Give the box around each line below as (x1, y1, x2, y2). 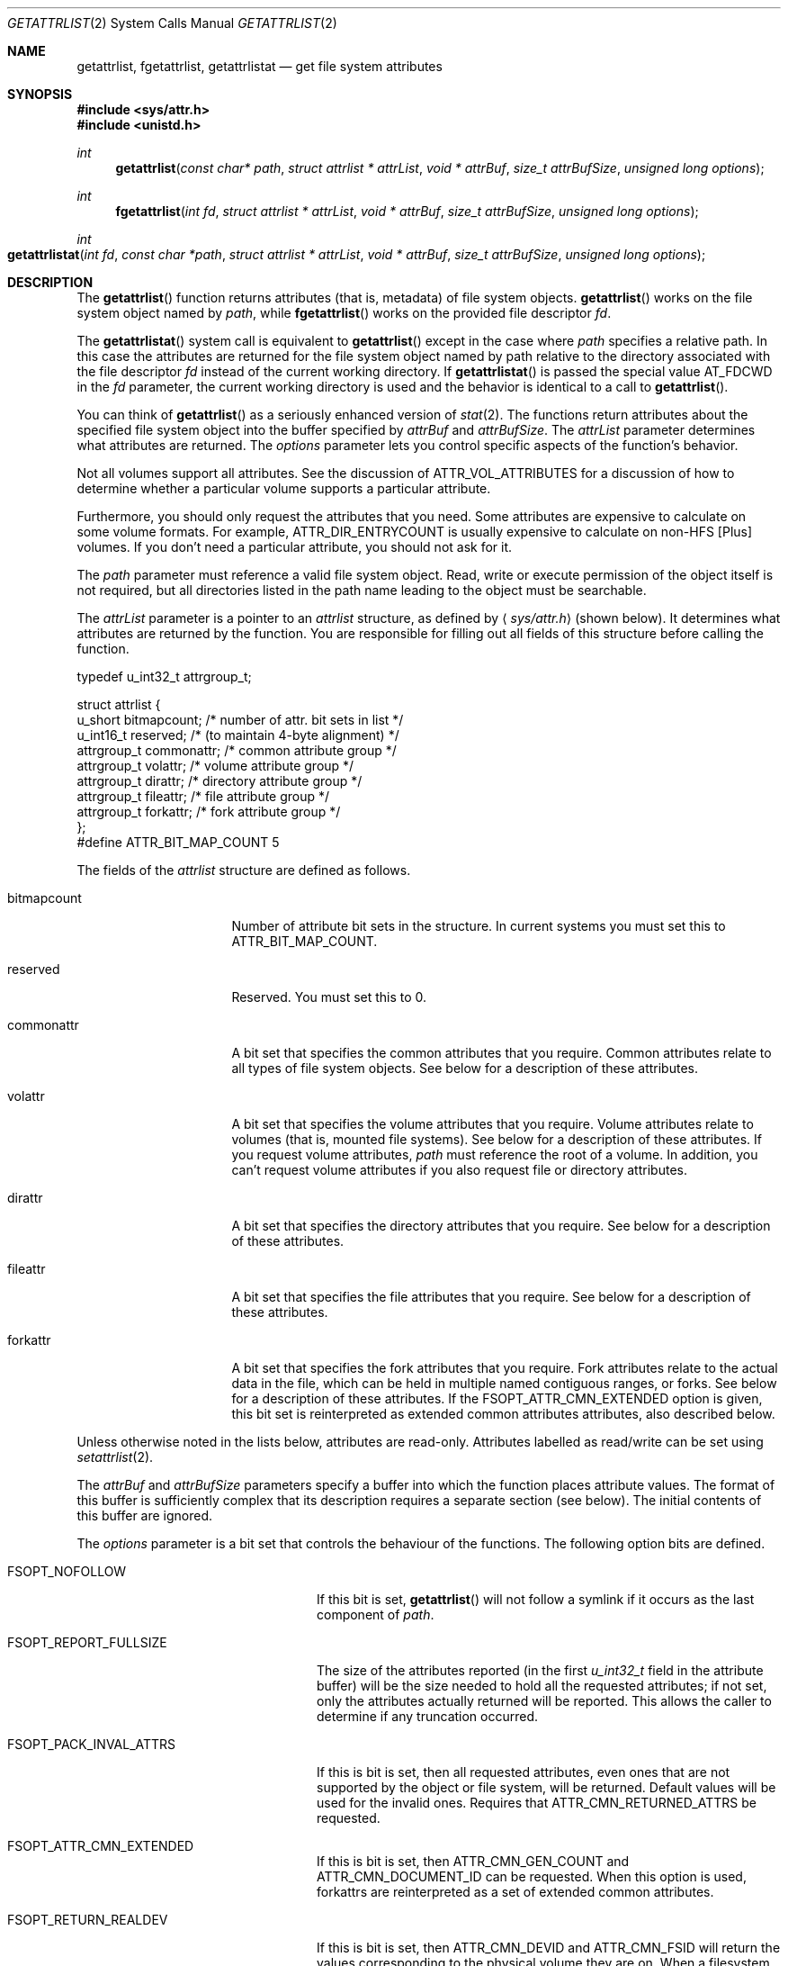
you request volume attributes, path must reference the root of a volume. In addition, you (231, 1147, 758, 1162)
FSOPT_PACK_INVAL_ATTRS (7, 1736, 176, 1752)
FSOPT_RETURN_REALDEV (7, 1912, 168, 1927)
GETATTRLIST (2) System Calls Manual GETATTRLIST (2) (7, 15, 337, 31)
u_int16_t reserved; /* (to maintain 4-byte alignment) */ (76, 727, 399, 743)
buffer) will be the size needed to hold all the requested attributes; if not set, (317, 1678, 767, 1693)
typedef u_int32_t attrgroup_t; (76, 669, 252, 684)
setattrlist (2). (76, 1449, 154, 1465)
